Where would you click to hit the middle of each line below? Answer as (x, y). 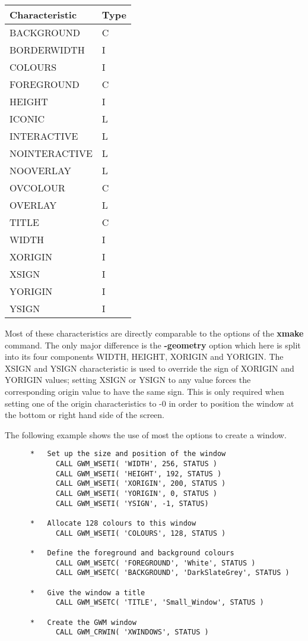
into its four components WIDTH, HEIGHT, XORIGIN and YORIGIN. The (144, 356)
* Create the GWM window (83, 622)
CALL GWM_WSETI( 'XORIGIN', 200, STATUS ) (141, 484)
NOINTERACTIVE (51, 153)
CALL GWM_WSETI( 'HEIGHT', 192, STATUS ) (139, 474)
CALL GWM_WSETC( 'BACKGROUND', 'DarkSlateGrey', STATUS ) (172, 573)
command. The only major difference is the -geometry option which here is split (153, 345)
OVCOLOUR (37, 188)
